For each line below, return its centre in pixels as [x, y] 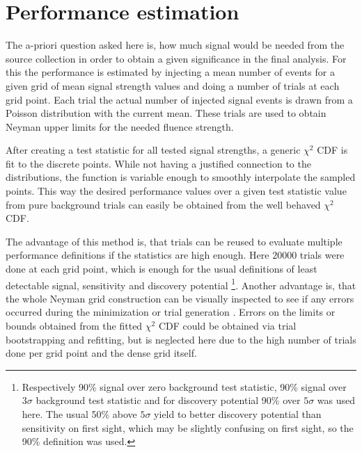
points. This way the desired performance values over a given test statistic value [176, 191]
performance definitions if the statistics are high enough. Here [137, 255]
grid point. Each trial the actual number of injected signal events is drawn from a [179, 99]
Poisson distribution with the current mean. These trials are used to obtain [166, 113]
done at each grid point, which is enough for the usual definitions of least [162, 269]
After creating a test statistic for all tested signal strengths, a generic [153, 150]
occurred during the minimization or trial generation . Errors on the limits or [171, 312]
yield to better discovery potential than [238, 414]
